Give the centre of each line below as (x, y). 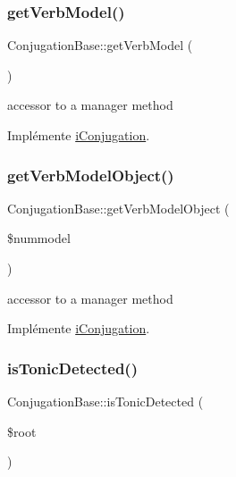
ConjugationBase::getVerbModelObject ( (118, 208)
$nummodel (39, 238)
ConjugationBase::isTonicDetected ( (105, 401)
